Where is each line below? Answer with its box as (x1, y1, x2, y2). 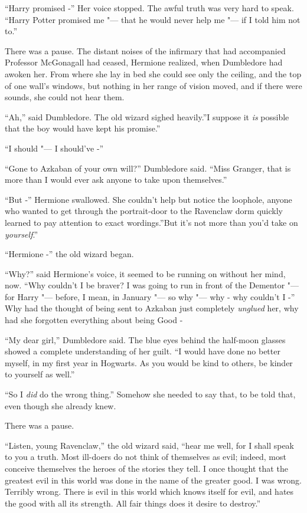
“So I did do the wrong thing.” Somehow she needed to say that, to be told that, (5, 388, 296, 400)
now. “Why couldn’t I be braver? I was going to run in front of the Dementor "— (5, 279, 299, 291)
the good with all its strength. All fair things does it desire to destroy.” (5, 496, 261, 509)
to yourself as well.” (5, 368, 75, 380)
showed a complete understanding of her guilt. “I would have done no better (5, 345, 280, 357)
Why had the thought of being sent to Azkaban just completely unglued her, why (5, 302, 299, 314)
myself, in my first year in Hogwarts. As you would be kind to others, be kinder (5, 356, 293, 369)
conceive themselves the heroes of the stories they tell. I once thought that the (5, 462, 288, 474)
